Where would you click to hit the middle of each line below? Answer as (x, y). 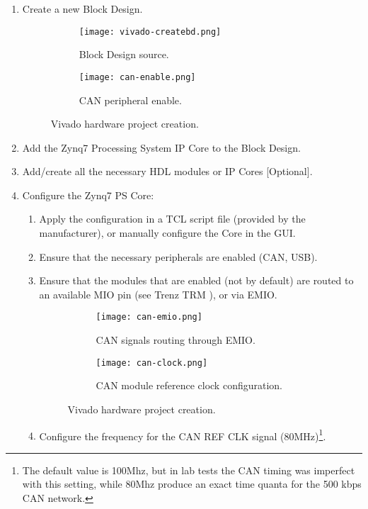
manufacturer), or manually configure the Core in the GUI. (167, 233)
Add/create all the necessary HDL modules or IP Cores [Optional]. (167, 171)
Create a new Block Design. (82, 9)
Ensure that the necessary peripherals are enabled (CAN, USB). (178, 256)
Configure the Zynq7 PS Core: (88, 195)
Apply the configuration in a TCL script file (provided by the (172, 219)
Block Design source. (124, 54)
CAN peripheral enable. (130, 100)
